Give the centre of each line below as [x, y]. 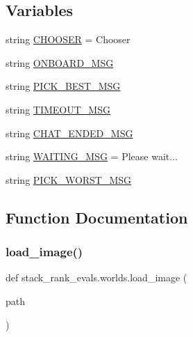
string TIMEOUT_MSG [58, 109]
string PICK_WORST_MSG [69, 179]
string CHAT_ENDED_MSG [69, 133]
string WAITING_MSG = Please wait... [92, 156]
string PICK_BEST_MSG [63, 86]
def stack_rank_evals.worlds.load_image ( [96, 277]
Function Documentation [97, 217]
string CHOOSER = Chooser [68, 39]
